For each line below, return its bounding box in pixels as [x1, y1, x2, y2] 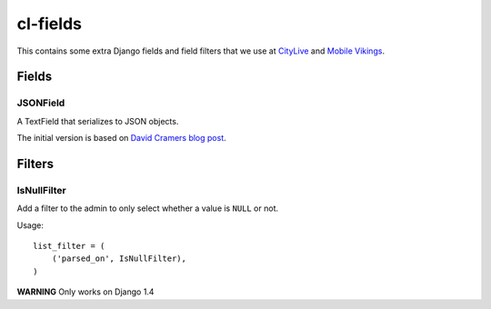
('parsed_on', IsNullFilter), [51, 254, 186, 264]
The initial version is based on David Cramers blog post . [16, 133, 226, 144]
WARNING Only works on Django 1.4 [16, 286, 155, 297]
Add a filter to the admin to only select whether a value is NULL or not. [16, 203, 279, 214]
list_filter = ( [33, 241, 105, 252]
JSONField [16, 96, 65, 109]
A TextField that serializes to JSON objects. [16, 115, 179, 126]
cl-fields [16, 14, 82, 34]
